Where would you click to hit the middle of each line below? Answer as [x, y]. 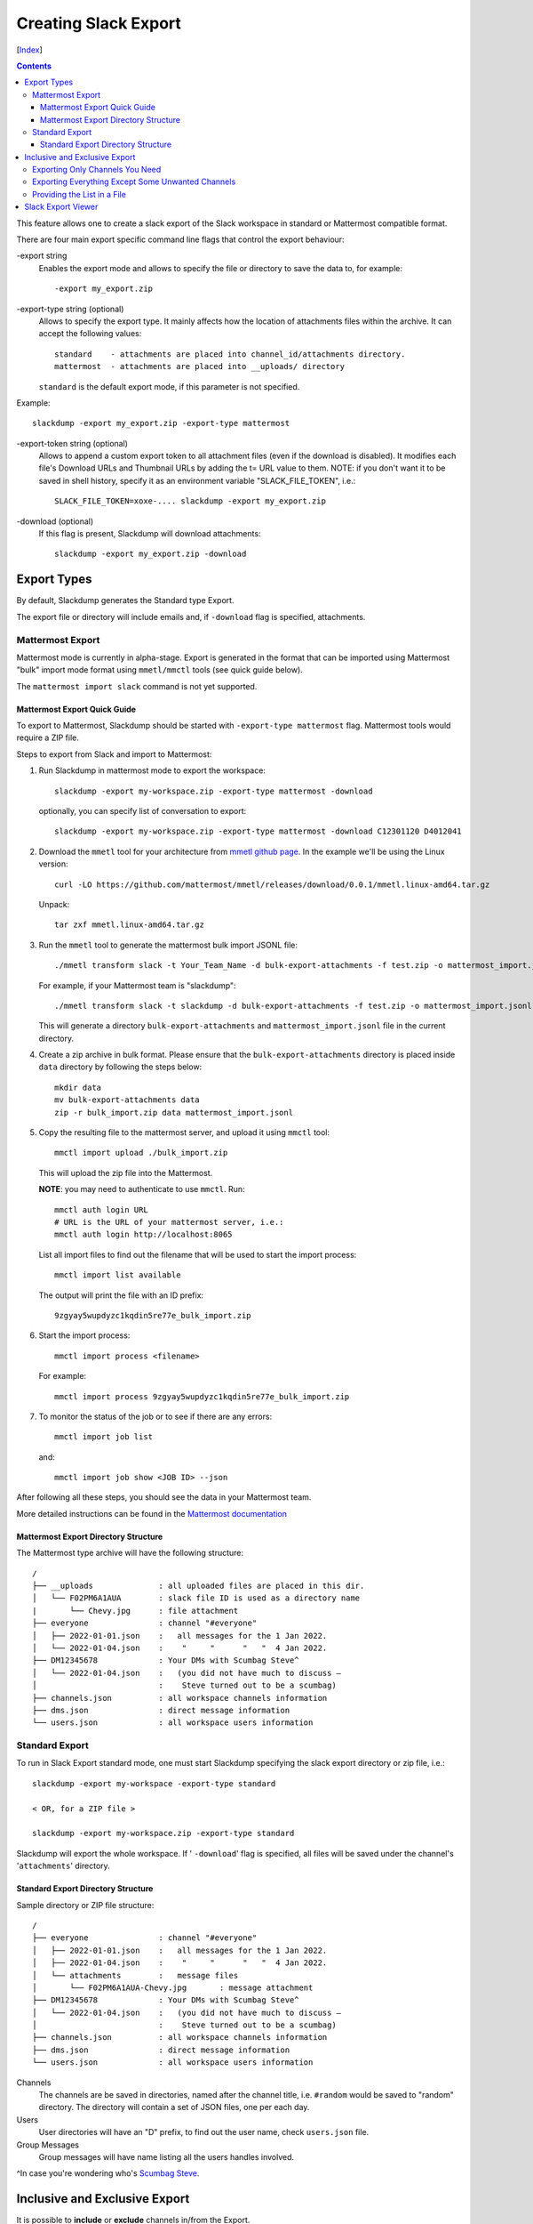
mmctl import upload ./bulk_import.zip [141, 1153]
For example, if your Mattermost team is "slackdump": [137, 985]
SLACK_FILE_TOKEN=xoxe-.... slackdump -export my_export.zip [190, 501]
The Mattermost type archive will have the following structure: [130, 1553]
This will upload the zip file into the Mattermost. [126, 1172]
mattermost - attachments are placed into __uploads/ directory [200, 367]
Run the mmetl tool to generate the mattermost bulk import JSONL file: [168, 945]
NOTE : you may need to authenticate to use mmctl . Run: [142, 1189]
